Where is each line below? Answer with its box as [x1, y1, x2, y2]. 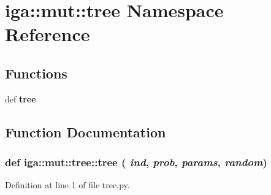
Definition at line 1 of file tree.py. [5, 178, 130, 191]
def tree [5, 92, 36, 105]
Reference [5, 21, 90, 47]
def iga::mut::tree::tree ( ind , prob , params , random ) [5, 155, 267, 170]
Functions [5, 63, 67, 82]
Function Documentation [5, 122, 166, 141]
